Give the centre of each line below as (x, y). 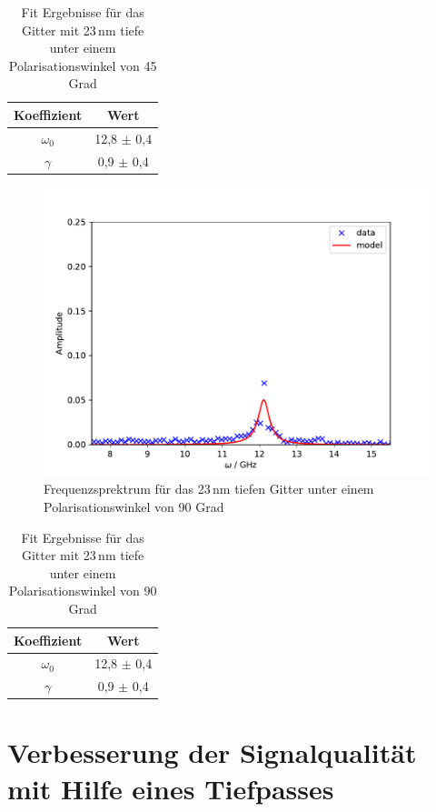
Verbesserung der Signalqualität (212, 752)
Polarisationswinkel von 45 (83, 65)
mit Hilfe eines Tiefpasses (171, 788)
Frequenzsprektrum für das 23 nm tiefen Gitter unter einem (209, 489)
